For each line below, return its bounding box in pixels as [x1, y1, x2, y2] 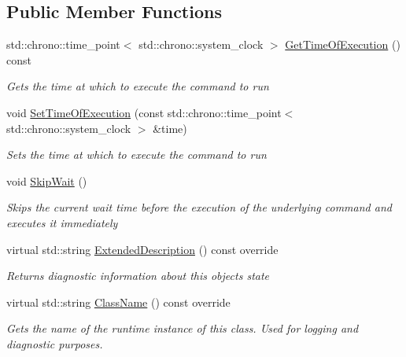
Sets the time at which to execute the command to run [6, 146, 267, 163]
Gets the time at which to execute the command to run [6, 78, 269, 94]
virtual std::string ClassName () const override [6, 293, 231, 310]
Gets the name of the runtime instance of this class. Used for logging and [6, 320, 359, 337]
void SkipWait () [6, 172, 87, 189]
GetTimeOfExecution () [285, 36, 400, 53]
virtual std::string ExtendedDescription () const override [6, 241, 279, 257]
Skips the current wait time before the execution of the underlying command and [6, 199, 392, 215]
